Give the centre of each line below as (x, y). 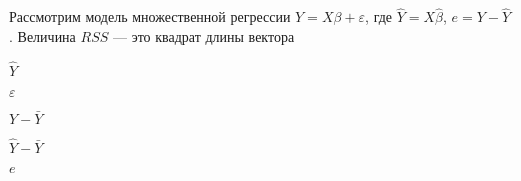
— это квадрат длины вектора (203, 35)
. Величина (42, 35)
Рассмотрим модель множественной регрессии (150, 16)
